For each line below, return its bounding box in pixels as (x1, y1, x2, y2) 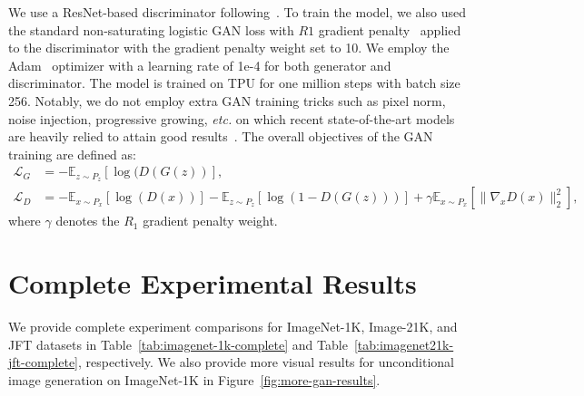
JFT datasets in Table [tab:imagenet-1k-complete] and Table (8, 334, 348, 353)
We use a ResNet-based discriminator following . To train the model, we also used (8, 3, 466, 21)
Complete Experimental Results (8, 265, 417, 302)
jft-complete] (8, 353, 78, 372)
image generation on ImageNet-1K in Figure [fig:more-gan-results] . (8, 370, 381, 389)
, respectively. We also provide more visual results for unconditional (78, 353, 454, 372)
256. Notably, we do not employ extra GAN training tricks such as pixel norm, (8, 91, 446, 110)
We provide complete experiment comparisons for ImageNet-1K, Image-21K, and (8, 316, 458, 335)
